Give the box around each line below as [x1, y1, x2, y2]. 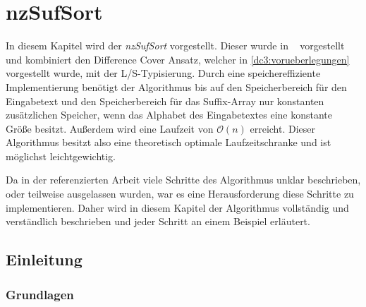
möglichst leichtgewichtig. [6, 148, 116, 163]
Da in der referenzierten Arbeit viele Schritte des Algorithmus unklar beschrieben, [6, 172, 361, 187]
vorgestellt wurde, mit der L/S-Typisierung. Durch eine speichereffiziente [6, 66, 321, 80]
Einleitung [6, 248, 83, 270]
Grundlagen [6, 285, 74, 303]
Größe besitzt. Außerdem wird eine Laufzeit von [6, 121, 214, 136]
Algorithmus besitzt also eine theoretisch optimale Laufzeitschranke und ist [6, 135, 331, 150]
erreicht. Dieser [250, 121, 316, 136]
